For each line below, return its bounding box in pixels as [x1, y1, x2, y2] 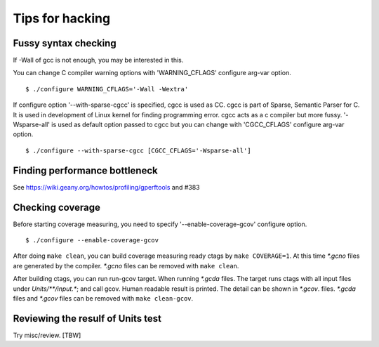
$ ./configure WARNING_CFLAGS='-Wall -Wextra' [25, 85, 189, 93]
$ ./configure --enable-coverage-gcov [25, 236, 159, 244]
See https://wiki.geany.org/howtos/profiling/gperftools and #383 [13, 183, 200, 191]
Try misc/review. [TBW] [13, 331, 81, 339]
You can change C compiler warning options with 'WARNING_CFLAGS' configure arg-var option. [13, 69, 291, 77]
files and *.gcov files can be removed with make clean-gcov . [13, 294, 194, 302]
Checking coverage [13, 201, 101, 214]
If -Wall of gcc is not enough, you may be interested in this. [13, 56, 184, 65]
